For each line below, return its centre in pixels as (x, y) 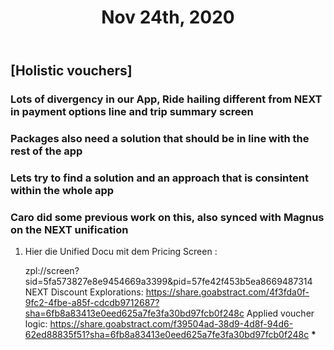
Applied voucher (280, 313)
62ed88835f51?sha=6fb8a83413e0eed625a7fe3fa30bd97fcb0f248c (167, 335)
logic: (36, 324)
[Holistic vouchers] (71, 71)
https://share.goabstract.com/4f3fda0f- (227, 292)
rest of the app (46, 151)
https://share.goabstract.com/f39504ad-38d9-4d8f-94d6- (171, 324)
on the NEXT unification (69, 229)
